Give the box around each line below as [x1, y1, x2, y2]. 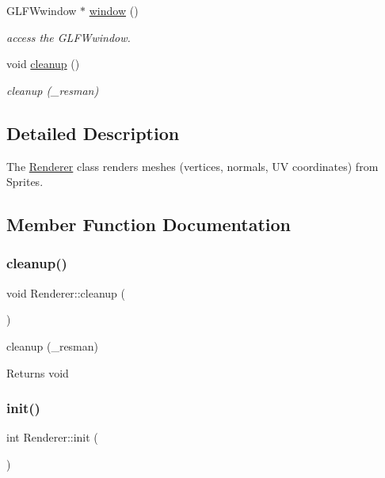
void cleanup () [6, 55, 80, 72]
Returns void [6, 364, 69, 381]
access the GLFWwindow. [6, 28, 131, 45]
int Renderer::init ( [6, 429, 98, 446]
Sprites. [6, 173, 44, 190]
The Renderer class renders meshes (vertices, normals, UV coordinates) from [6, 157, 379, 174]
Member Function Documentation [6, 212, 292, 237]
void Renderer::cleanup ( [6, 284, 126, 301]
